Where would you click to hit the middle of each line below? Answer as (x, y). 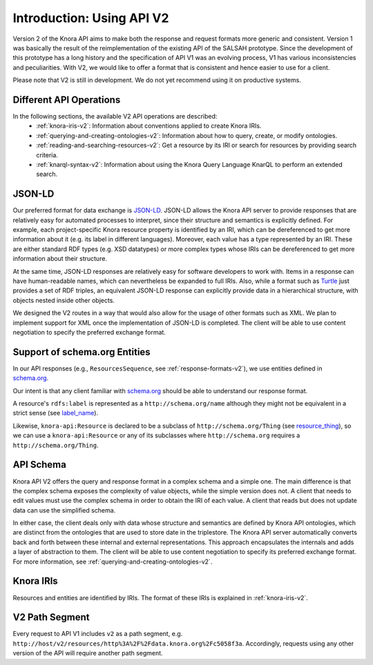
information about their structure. (60, 259)
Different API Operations (67, 100)
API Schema (40, 465)
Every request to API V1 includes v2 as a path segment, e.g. (98, 634)
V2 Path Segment (51, 617)
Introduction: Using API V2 (91, 18)
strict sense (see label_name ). (56, 413)
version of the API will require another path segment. (88, 653)
